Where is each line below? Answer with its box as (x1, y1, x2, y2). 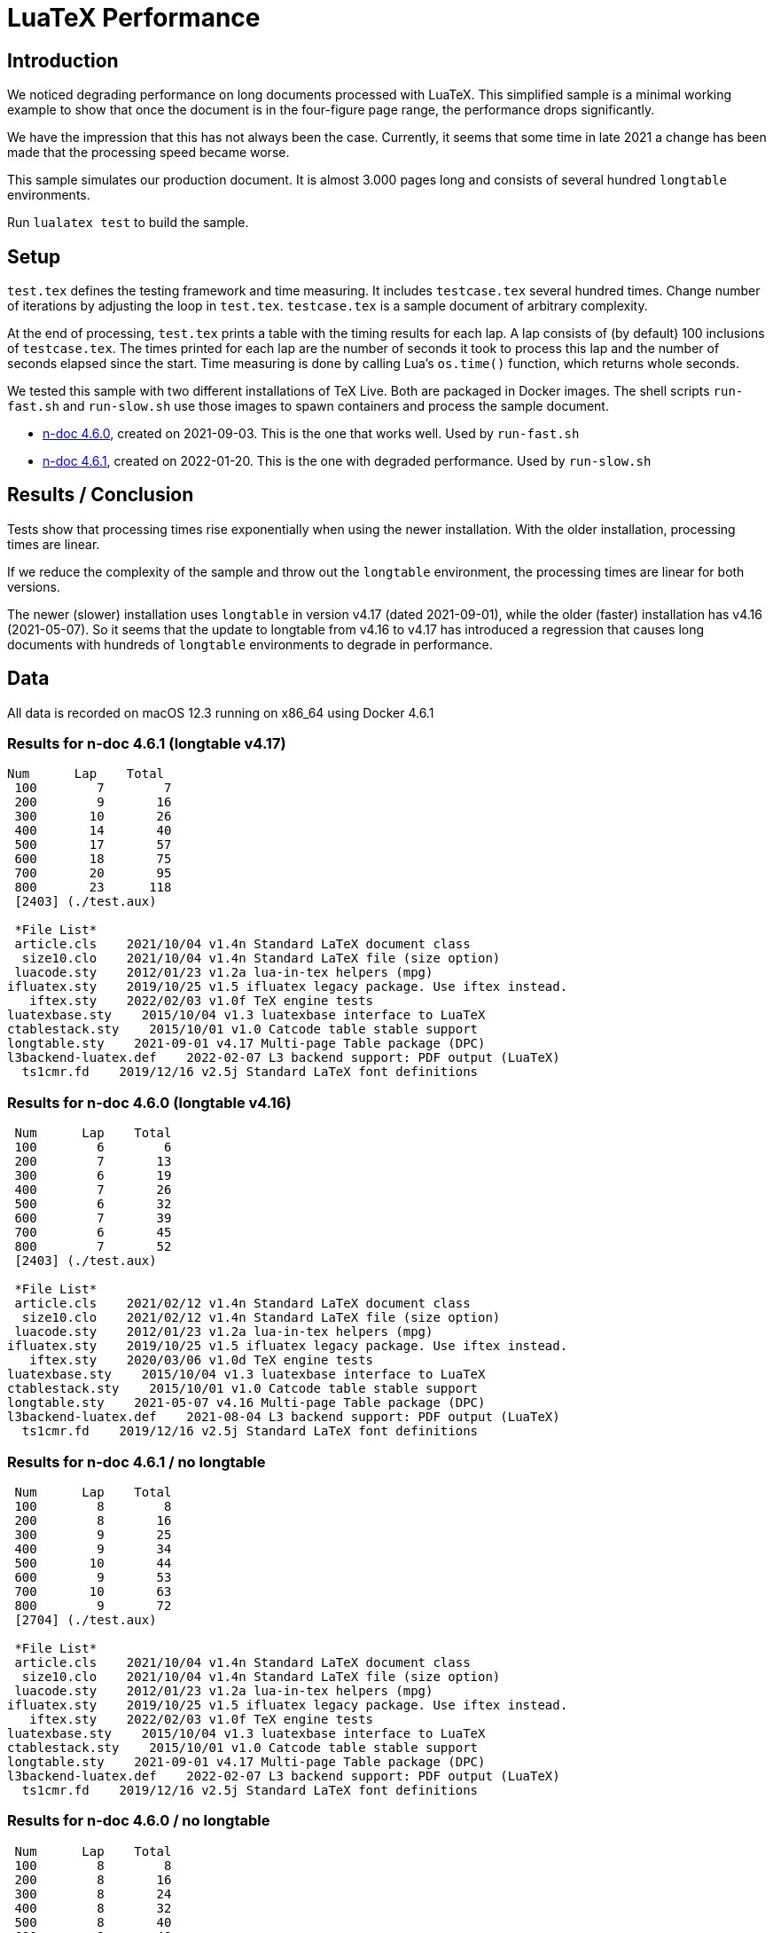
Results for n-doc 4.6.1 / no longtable (7, 1452, 266, 1471)
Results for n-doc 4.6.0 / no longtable (7, 1811, 270, 1830)
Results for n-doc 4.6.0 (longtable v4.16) (7, 1093, 292, 1112)
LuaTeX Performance (7, 3, 261, 33)
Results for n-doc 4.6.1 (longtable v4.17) (7, 735, 286, 753)
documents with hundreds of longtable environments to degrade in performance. (7, 636, 493, 652)
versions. (7, 578, 60, 594)
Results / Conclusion (7, 483, 194, 507)
